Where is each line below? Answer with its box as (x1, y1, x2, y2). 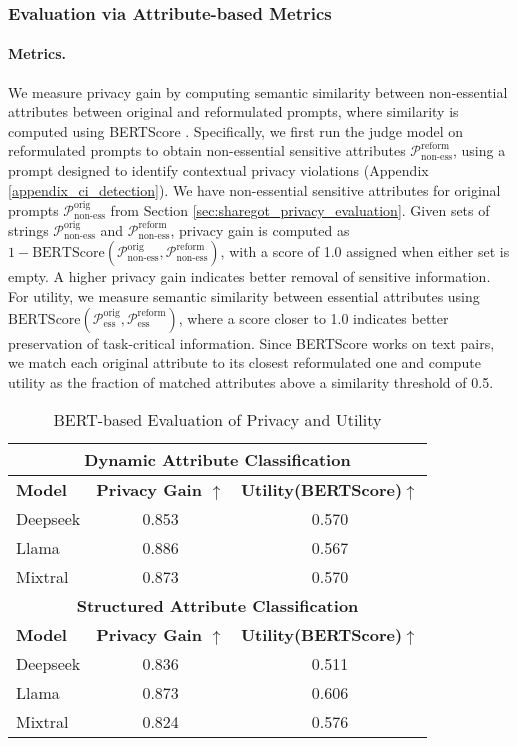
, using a (452, 140, 506, 161)
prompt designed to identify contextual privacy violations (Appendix (8, 160, 429, 181)
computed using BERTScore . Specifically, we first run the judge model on (8, 120, 464, 141)
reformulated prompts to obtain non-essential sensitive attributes (8, 140, 406, 161)
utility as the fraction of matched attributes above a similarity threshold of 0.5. (8, 371, 494, 392)
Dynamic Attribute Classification (84, 448, 351, 472)
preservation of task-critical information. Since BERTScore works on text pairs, (8, 332, 495, 353)
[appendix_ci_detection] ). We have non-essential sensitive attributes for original (8, 179, 501, 200)
